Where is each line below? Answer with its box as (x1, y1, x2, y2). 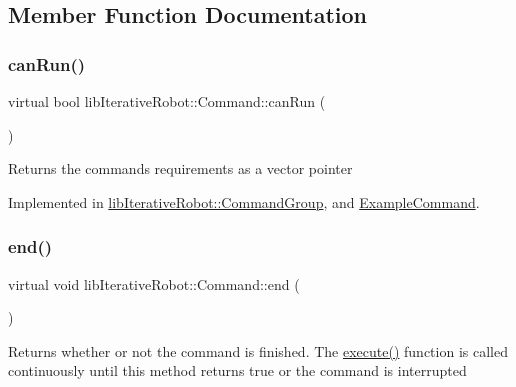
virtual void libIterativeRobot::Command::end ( (8, 273, 300, 294)
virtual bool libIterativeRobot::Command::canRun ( (8, 91, 326, 111)
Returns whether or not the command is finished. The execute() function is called (8, 340, 508, 361)
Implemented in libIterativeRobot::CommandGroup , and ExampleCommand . (8, 191, 480, 212)
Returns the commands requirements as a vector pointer (8, 158, 353, 179)
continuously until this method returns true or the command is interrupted (8, 360, 467, 381)
